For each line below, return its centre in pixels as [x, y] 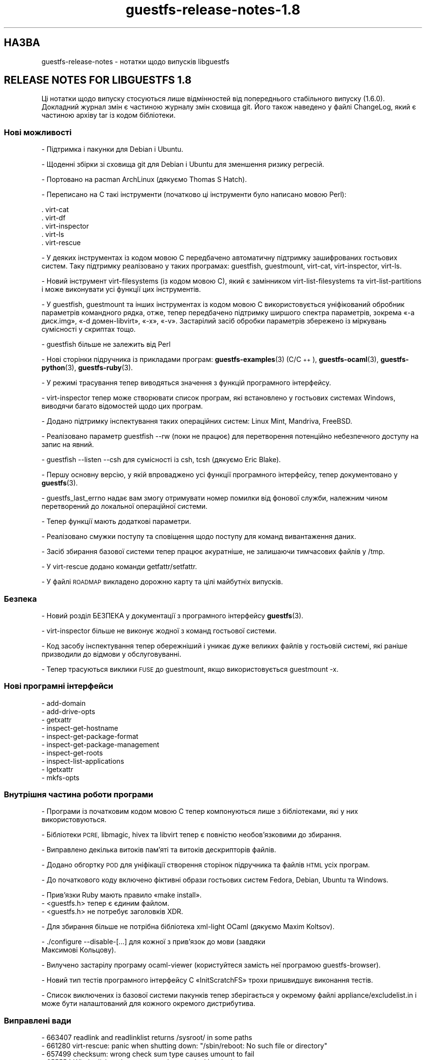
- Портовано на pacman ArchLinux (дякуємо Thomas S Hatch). [144, 180]
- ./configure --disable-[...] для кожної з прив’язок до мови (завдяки [153, 942]
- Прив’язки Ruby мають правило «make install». [122, 895]
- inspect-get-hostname [80, 728]
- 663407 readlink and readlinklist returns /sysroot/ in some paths [147, 1038]
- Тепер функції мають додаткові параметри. [116, 521]
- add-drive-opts [68, 711]
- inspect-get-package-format [90, 736]
